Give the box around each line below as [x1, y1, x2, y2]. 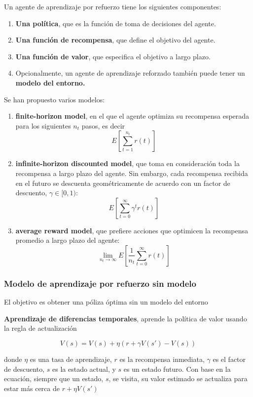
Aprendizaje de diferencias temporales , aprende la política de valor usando [4, 313, 247, 323]
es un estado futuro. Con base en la [123, 363, 231, 374]
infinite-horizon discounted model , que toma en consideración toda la [15, 158, 240, 169]
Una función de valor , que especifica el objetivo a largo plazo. [15, 51, 211, 61]
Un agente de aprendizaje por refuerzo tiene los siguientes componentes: [4, 1, 221, 11]
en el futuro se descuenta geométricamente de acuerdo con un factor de [15, 177, 230, 188]
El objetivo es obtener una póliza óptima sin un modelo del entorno [4, 297, 208, 307]
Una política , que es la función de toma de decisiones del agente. [15, 18, 216, 28]
